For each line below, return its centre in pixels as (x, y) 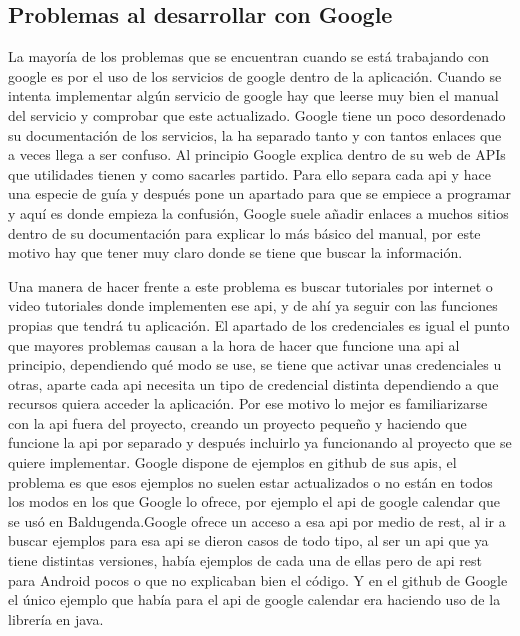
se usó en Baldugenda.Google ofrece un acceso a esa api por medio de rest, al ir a (257, 520)
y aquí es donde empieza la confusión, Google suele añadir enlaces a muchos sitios (258, 212)
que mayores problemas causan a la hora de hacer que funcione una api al (234, 344)
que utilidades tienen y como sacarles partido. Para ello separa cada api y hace (249, 173)
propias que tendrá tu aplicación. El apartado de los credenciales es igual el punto (259, 324)
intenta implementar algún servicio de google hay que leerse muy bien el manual (253, 95)
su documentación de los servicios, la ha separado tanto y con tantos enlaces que (255, 134)
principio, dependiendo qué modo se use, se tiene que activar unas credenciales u (255, 364)
